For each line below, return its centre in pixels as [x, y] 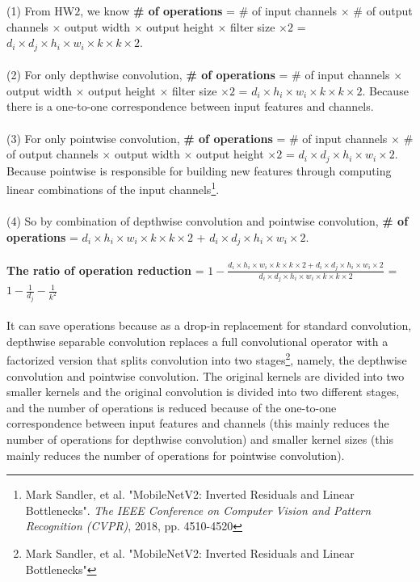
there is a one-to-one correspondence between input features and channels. [190, 106]
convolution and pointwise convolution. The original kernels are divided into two [206, 375]
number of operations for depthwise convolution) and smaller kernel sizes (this [200, 439]
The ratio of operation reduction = [105, 270]
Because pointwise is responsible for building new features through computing [199, 170]
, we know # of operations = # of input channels [209, 11]
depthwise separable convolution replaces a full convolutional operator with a [197, 341]
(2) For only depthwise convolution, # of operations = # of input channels [198, 75]
